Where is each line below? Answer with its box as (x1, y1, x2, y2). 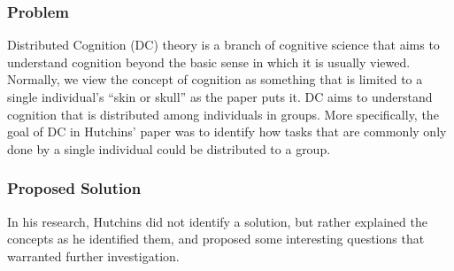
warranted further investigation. (7, 246, 180, 265)
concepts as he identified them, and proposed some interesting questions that (7, 229, 425, 248)
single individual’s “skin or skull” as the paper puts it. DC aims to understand (7, 88, 433, 105)
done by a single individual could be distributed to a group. (7, 139, 331, 158)
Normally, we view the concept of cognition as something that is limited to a (7, 70, 423, 89)
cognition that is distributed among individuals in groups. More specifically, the (7, 105, 439, 123)
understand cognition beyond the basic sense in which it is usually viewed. (7, 52, 411, 71)
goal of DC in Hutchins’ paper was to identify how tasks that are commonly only (7, 122, 447, 141)
